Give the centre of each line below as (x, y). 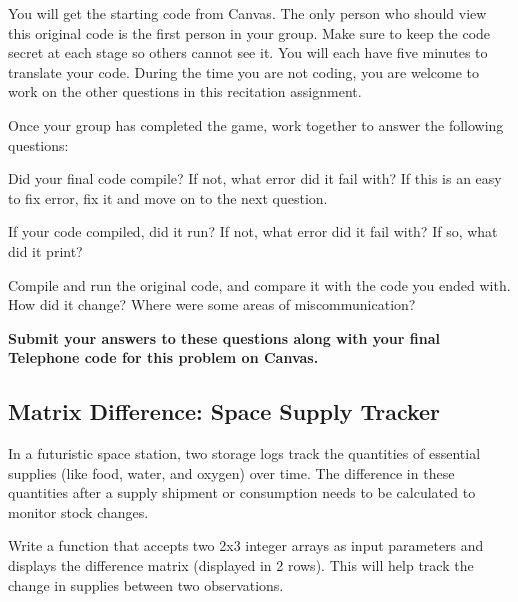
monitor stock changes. (78, 511)
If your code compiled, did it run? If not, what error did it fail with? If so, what (253, 231)
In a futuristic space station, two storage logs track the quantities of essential (244, 453)
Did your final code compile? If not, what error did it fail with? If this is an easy (255, 178)
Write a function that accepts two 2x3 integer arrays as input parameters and (246, 545)
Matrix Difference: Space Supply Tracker (224, 411)
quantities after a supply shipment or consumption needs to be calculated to (242, 492)
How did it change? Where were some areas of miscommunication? (212, 304)
